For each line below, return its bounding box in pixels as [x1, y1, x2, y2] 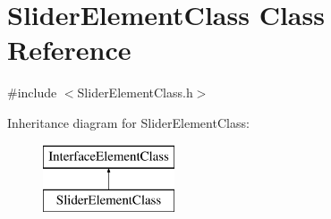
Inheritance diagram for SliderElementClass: [7, 113, 250, 131]
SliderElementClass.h [77, 83, 193, 102]
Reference [7, 31, 132, 68]
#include [7, 83, 57, 102]
